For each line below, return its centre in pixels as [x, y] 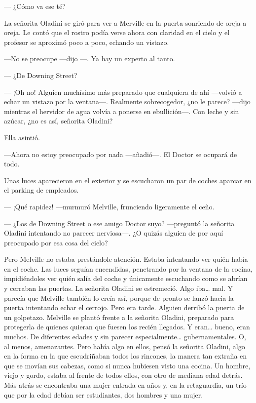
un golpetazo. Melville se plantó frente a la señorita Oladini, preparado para [119, 317]
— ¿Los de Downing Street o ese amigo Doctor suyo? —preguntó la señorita [119, 223]
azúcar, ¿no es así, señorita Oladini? [58, 121]
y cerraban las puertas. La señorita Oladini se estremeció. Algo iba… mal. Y [118, 288]
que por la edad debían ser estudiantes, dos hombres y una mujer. [104, 394]
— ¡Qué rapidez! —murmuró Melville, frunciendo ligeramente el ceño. [109, 206]
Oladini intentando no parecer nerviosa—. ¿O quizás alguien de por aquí [114, 233]
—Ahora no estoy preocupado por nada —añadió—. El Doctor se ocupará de [121, 154]
